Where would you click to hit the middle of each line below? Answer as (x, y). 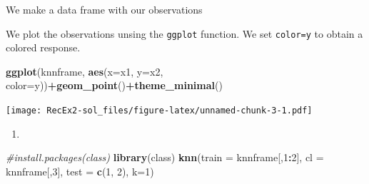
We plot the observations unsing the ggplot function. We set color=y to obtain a (184, 33)
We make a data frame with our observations (104, 9)
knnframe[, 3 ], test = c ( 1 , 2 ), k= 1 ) (80, 171)
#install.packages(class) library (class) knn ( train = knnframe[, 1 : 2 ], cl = (165, 157)
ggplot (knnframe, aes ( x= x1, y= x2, (85, 71)
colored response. (43, 47)
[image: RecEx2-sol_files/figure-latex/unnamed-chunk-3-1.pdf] (159, 111)
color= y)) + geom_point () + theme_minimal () (114, 85)
